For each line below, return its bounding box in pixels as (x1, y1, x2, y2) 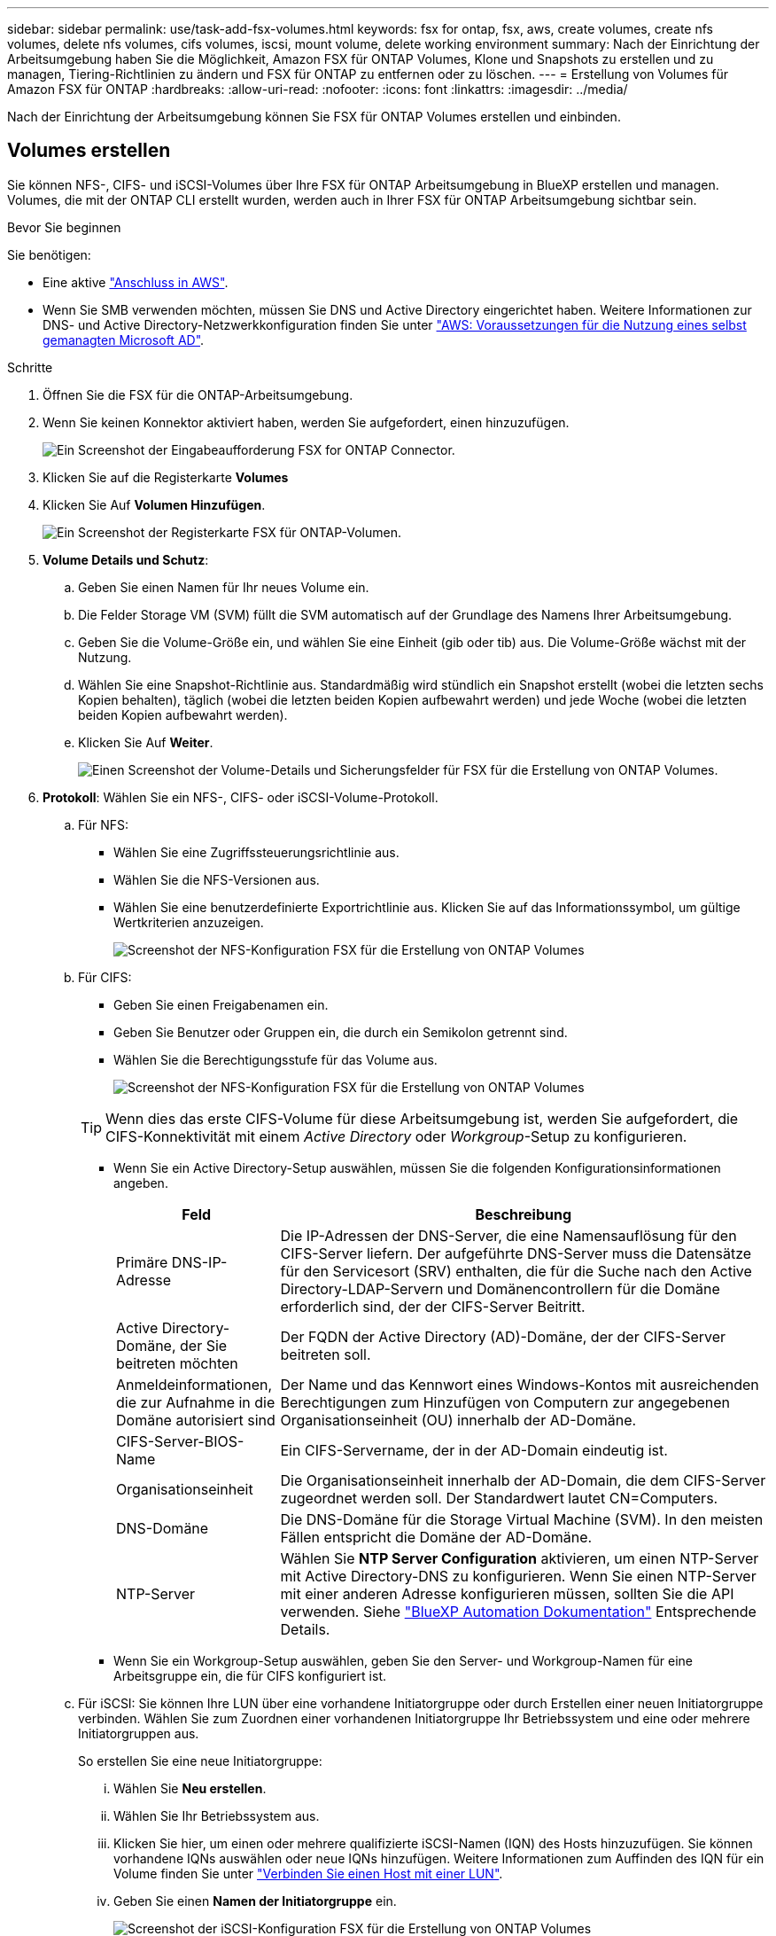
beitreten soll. (280, 1345, 371, 1363)
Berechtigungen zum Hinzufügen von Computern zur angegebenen (280, 1393, 731, 1411)
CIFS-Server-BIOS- (116, 1432, 244, 1450)
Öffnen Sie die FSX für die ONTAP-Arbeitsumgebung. (43, 386, 353, 402)
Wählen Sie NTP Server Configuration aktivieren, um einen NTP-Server (280, 1549, 759, 1567)
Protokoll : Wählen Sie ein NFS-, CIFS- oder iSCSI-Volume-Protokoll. (43, 789, 438, 805)
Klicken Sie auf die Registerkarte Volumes (43, 469, 289, 485)
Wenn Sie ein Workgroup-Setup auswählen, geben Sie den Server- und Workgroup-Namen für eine (113, 1652, 694, 1668)
